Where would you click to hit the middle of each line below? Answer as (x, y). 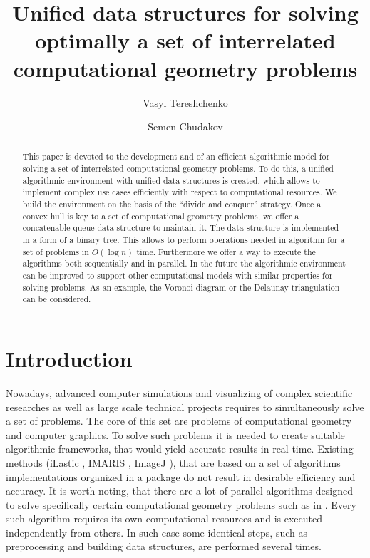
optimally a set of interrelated (185, 40)
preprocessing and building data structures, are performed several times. (164, 546)
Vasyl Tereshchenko (185, 102)
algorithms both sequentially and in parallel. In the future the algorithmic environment (184, 263)
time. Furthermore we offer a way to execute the (226, 251)
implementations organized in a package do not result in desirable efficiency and (181, 476)
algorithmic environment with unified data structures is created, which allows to (171, 180)
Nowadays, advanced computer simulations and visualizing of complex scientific (179, 392)
